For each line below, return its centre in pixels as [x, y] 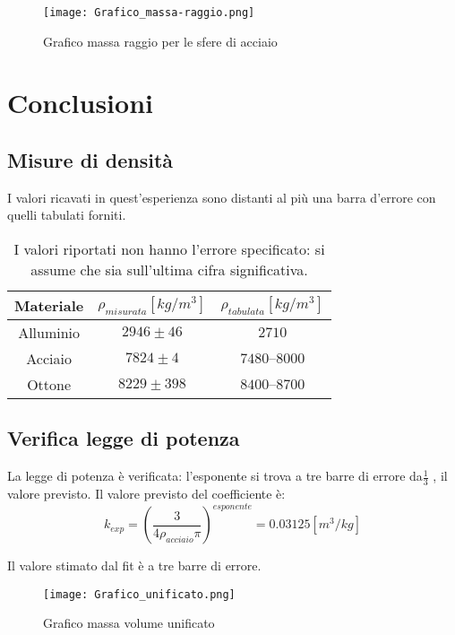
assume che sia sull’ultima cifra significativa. [169, 270]
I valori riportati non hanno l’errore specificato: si [169, 249]
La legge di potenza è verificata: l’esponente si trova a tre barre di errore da [215, 476]
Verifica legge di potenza [124, 438]
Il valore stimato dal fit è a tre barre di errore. [134, 565]
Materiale [49, 306]
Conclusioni [80, 103]
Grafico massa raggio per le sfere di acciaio [160, 41]
